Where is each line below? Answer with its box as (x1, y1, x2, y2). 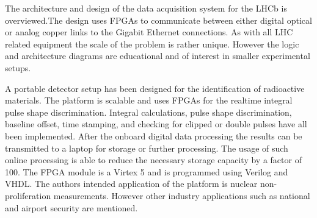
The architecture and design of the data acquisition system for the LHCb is (5, 2, 287, 14)
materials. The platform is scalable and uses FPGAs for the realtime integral (5, 94, 293, 107)
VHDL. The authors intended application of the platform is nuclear (5, 177, 258, 190)
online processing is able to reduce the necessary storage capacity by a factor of (5, 153, 302, 166)
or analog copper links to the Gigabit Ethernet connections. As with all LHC (5, 26, 293, 38)
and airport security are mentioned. (5, 201, 138, 214)
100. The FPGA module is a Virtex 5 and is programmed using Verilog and (5, 165, 288, 178)
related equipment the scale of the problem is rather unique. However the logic (5, 37, 299, 50)
